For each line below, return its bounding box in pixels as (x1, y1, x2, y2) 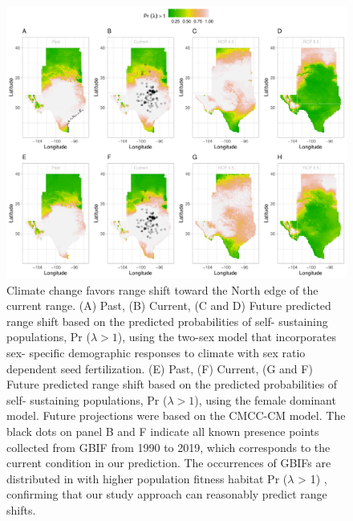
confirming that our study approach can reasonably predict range (6, 486, 327, 503)
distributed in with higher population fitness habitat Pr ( (6, 470, 288, 486)
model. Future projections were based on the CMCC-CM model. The (6, 407, 346, 424)
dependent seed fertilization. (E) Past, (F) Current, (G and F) (6, 360, 313, 377)
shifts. (6, 502, 36, 519)
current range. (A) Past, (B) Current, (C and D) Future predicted (6, 297, 331, 314)
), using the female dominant (194, 391, 336, 408)
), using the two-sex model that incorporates (117, 328, 336, 345)
